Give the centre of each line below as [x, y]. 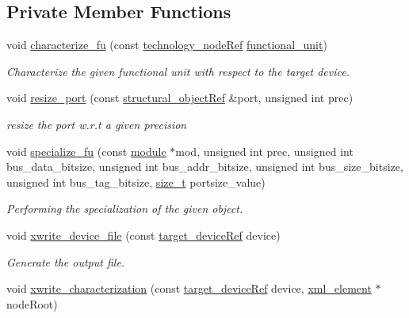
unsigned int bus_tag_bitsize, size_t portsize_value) [136, 182]
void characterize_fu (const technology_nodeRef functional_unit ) [167, 45]
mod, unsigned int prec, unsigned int [264, 151]
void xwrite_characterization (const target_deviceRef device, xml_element [189, 288]
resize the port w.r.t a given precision [97, 124]
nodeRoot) [32, 303]
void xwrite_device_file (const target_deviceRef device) [143, 235]
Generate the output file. [66, 261]
